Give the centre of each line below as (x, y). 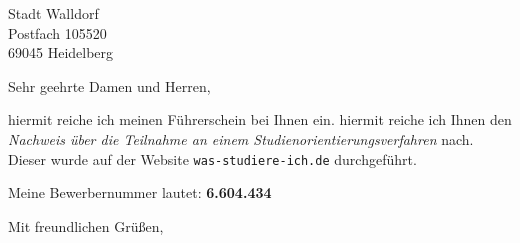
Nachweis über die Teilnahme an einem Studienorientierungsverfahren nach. (241, 138)
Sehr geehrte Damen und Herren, (109, 85)
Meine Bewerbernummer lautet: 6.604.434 (140, 192)
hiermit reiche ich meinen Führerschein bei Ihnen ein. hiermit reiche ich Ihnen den (260, 119)
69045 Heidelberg (61, 52)
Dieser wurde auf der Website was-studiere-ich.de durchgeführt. (212, 158)
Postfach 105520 (57, 32)
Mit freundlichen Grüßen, (86, 225)
